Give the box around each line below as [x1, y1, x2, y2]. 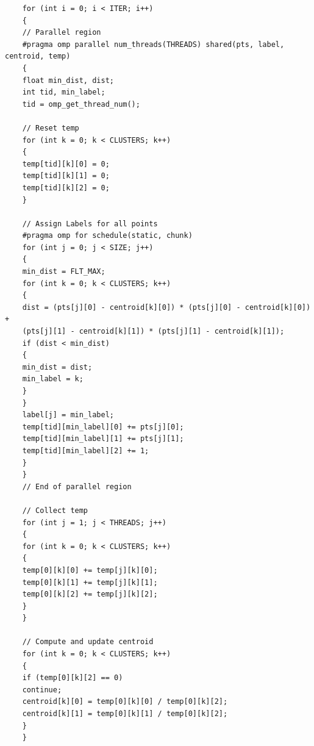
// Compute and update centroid [22, 637, 154, 647]
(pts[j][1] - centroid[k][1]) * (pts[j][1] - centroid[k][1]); [22, 327, 285, 336]
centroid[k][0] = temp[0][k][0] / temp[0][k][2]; [22, 697, 228, 706]
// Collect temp [22, 506, 88, 515]
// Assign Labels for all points [22, 219, 158, 228]
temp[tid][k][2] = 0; [22, 183, 110, 192]
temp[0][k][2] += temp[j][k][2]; [22, 590, 158, 599]
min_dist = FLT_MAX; [22, 267, 105, 276]
